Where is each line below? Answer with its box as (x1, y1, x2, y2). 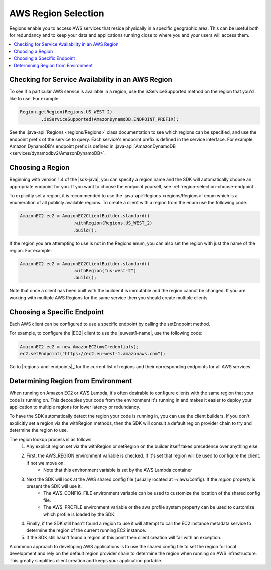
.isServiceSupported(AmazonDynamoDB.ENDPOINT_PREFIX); (41, 116, 179, 122)
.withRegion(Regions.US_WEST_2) (73, 220, 153, 226)
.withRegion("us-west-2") (73, 268, 137, 273)
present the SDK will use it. (26, 483, 82, 489)
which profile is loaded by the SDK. (43, 511, 116, 517)
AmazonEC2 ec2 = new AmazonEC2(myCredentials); (20, 344, 139, 349)
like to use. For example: (9, 95, 60, 101)
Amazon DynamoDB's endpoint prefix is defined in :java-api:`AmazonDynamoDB (9, 143, 176, 149)
